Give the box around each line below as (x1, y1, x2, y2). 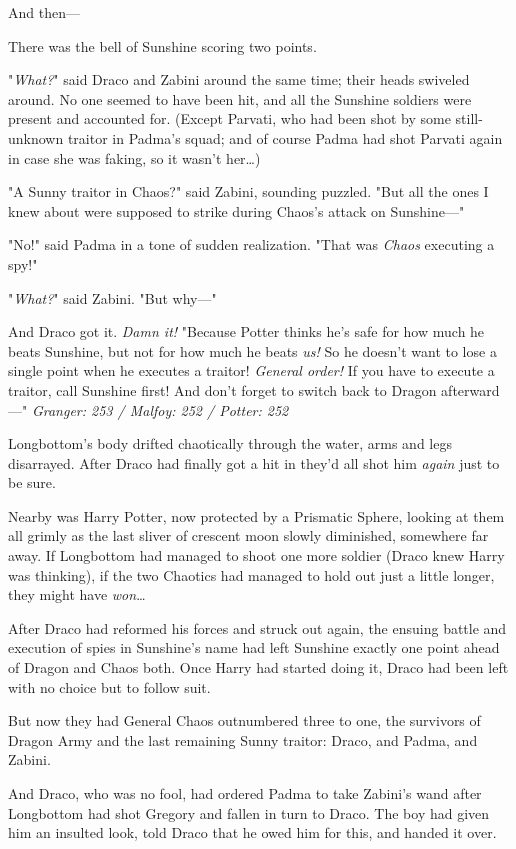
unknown (8, 127, 64, 148)
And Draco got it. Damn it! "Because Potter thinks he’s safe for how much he (8, 321, 485, 342)
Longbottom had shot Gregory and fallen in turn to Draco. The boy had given (8, 802, 490, 823)
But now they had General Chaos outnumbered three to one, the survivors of (8, 710, 481, 731)
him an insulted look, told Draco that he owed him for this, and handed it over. (8, 822, 497, 843)
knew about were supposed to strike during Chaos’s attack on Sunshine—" (8, 200, 465, 221)
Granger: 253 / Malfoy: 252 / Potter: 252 (31, 399, 289, 420)
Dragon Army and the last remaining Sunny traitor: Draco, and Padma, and (8, 729, 478, 750)
